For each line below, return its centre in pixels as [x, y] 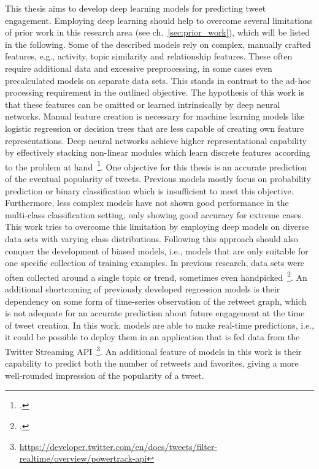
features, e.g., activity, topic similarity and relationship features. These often [149, 56]
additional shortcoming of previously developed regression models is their [143, 288]
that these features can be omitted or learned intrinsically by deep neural [143, 104]
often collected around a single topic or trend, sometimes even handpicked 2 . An [156, 276]
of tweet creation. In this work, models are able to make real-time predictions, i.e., [159, 325]
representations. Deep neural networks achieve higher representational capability [156, 140]
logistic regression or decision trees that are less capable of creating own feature [155, 128]
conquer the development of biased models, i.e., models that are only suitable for [157, 250]
